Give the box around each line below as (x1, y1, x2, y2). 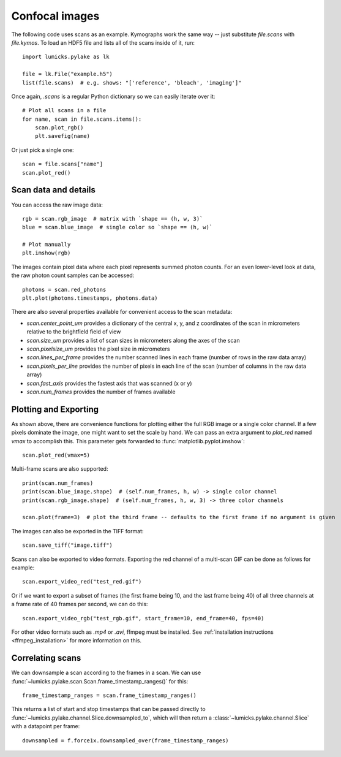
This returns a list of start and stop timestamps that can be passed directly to (11, 706, 206, 713)
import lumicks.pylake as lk (22, 53, 110, 61)
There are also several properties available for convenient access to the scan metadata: (11, 308, 233, 316)
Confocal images (11, 9, 100, 23)
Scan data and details (11, 184, 96, 196)
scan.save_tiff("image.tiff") (22, 542, 113, 549)
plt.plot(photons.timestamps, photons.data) (22, 295, 159, 302)
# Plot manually (22, 241, 71, 248)
